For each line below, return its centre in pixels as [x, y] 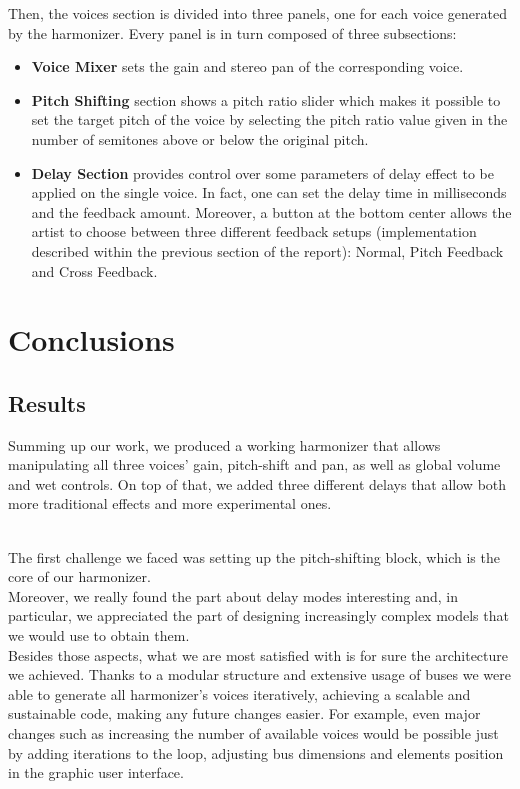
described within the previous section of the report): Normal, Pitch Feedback [267, 250]
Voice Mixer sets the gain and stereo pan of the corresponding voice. [247, 66]
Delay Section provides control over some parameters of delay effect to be [262, 172]
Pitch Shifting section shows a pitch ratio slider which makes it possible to [266, 99]
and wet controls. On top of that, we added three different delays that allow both [257, 483]
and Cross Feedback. [94, 270]
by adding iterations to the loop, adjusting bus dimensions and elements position [256, 752]
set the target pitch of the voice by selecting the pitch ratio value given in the [269, 119]
